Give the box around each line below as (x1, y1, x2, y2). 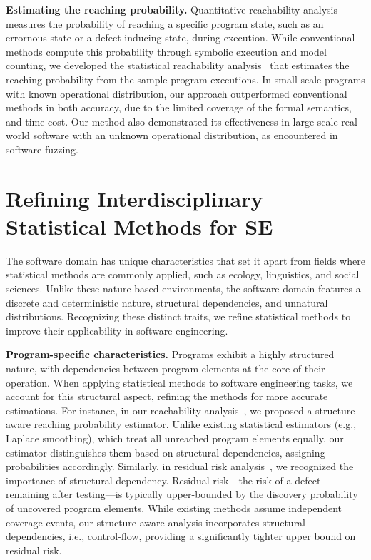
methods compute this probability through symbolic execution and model (6, 44, 327, 58)
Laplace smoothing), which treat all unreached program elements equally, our (6, 430, 344, 445)
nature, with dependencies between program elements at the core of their (6, 361, 325, 375)
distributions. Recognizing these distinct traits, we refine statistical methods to (6, 309, 351, 324)
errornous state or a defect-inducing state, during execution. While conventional (6, 30, 355, 45)
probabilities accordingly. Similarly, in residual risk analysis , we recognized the (6, 459, 354, 474)
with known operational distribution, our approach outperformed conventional (6, 86, 347, 101)
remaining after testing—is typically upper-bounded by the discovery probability (6, 487, 358, 502)
